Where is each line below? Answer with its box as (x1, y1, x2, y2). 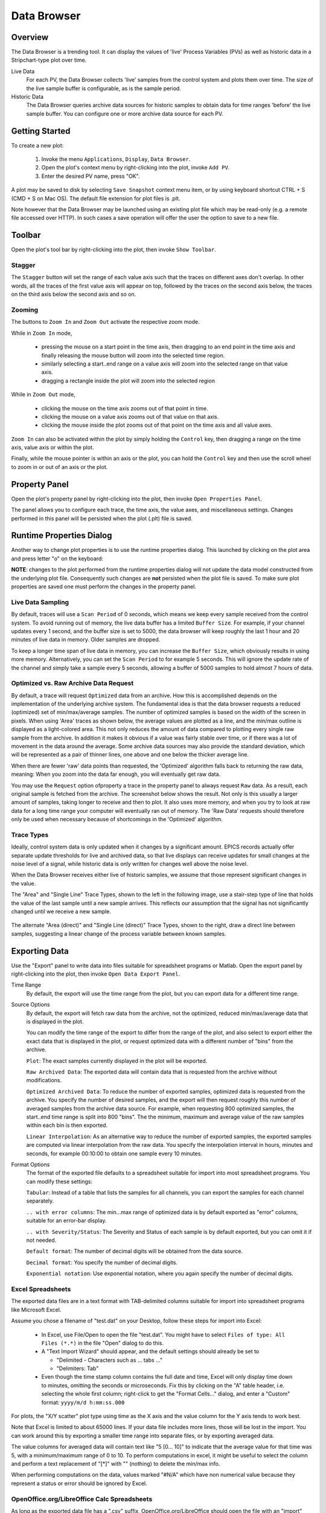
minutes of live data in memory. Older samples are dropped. (11, 636, 161, 643)
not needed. (26, 1236, 57, 1244)
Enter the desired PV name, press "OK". (41, 172, 140, 180)
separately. (26, 1197, 54, 1204)
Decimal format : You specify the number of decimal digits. (26, 1259, 178, 1266)
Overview (11, 32, 49, 42)
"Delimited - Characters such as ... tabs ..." (56, 1356, 163, 1364)
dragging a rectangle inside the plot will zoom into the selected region (41, 377, 216, 384)
